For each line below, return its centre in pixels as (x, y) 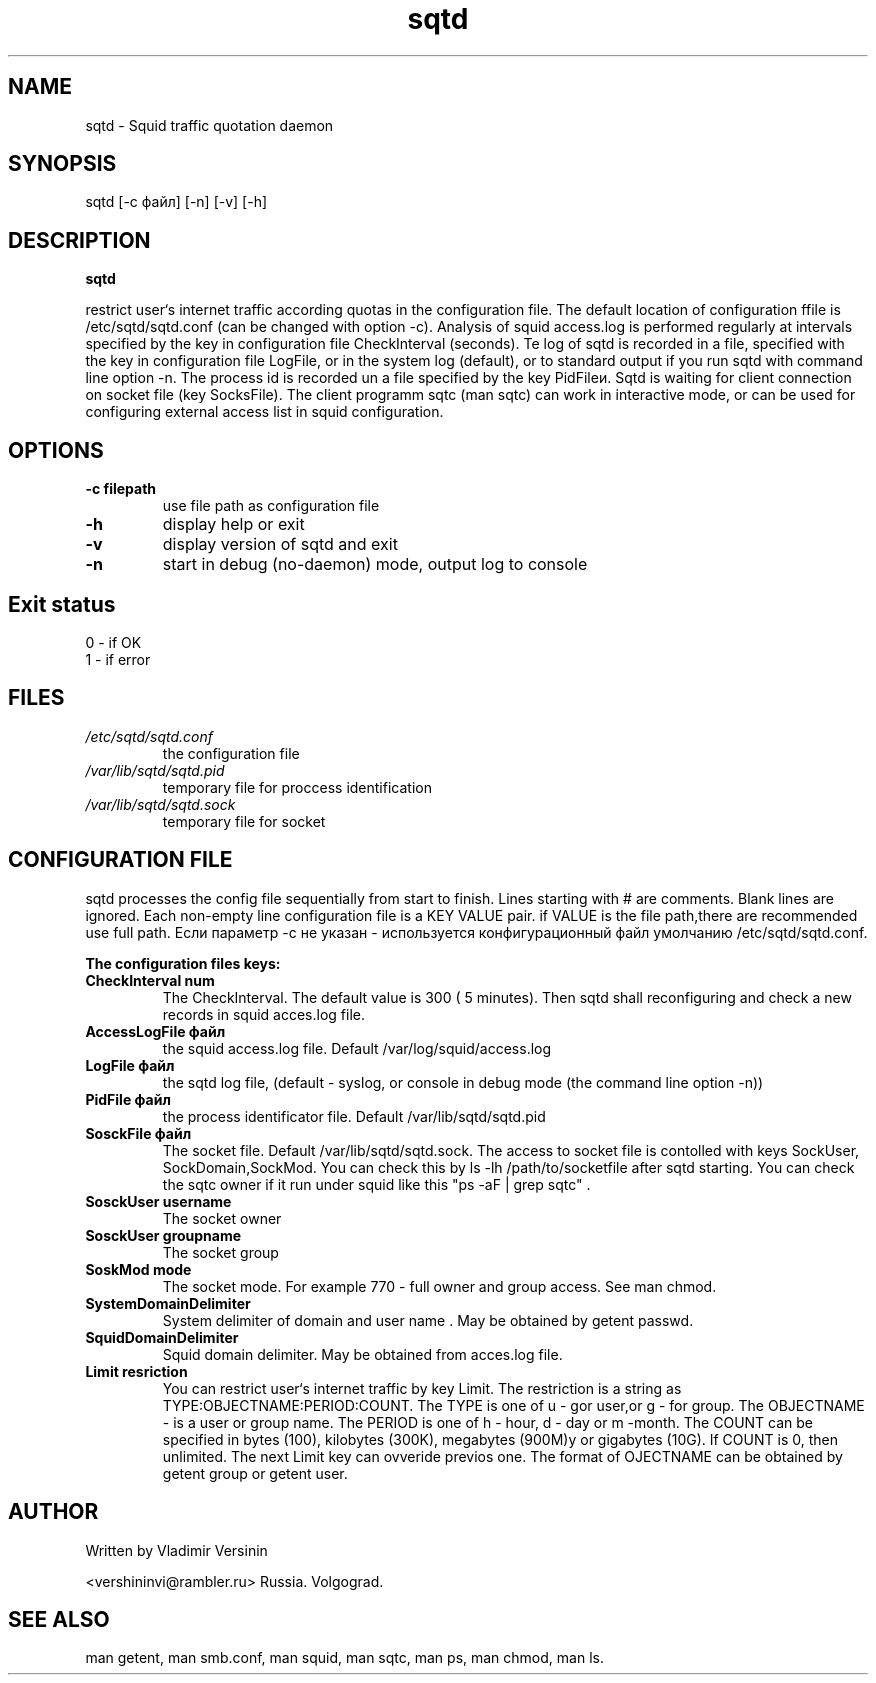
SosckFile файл (138, 1133)
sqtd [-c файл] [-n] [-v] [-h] (176, 202)
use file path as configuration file (271, 506)
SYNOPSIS (62, 164)
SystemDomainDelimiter (168, 1303)
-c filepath (121, 489)
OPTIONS (56, 450)
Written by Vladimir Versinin (176, 1550)
